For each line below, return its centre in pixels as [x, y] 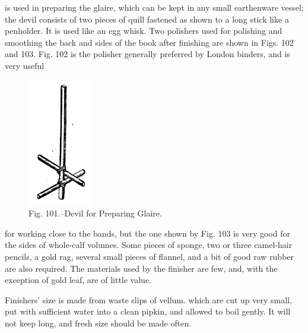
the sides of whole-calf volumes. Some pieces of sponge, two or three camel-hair [149, 245]
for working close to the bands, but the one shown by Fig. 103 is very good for [147, 233]
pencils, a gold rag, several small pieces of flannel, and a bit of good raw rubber [150, 256]
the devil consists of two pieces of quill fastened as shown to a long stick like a [147, 19]
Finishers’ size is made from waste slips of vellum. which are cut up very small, [148, 299]
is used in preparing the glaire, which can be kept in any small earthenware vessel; [154, 7]
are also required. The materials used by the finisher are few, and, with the [141, 268]
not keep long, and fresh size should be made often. [98, 323]
